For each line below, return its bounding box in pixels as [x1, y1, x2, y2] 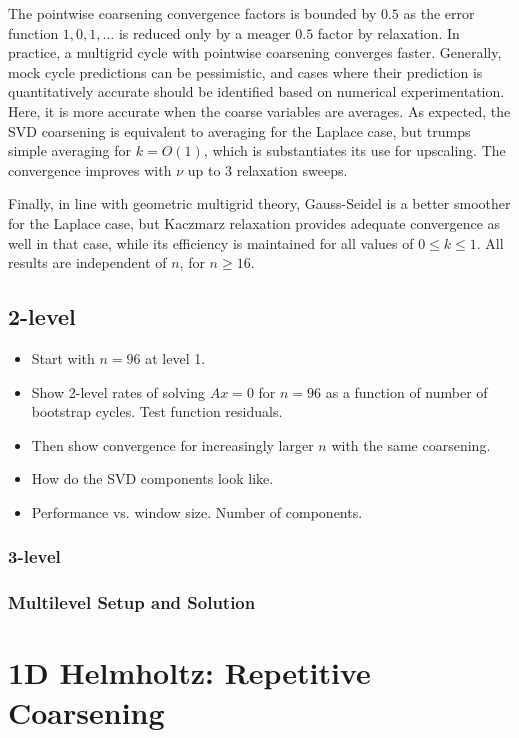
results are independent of [8, 252, 167, 273]
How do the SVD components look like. [31, 468, 274, 489]
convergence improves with [8, 159, 172, 180]
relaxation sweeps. [236, 159, 348, 180]
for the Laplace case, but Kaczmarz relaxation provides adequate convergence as [8, 212, 501, 233]
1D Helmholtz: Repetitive [8, 652, 371, 693]
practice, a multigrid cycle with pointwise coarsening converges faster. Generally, [8, 42, 502, 63]
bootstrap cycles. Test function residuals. [31, 401, 283, 422]
